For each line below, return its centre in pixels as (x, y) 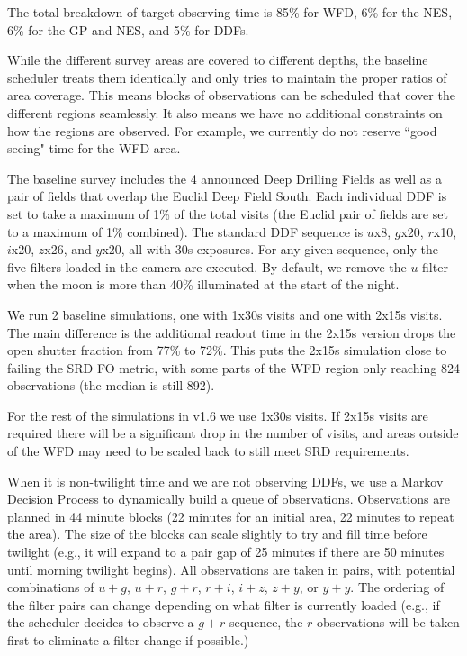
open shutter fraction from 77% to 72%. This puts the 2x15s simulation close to (227, 350)
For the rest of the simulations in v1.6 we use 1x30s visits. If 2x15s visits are (218, 415)
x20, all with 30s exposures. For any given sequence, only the (270, 249)
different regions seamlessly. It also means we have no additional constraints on (225, 112)
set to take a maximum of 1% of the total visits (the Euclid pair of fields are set (228, 213)
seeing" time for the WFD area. (94, 148)
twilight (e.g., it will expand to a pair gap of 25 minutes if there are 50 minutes (226, 552)
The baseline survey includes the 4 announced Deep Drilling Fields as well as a (225, 178)
